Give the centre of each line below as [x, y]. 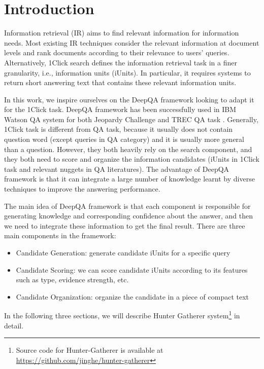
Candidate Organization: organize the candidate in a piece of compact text [132, 296]
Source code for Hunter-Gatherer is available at [90, 350]
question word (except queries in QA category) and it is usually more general [124, 139]
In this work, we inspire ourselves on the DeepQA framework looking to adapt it [129, 99]
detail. [14, 325]
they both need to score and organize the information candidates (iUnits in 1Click [132, 159]
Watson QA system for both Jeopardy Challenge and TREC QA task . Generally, [131, 119]
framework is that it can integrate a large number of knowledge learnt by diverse [129, 179]
